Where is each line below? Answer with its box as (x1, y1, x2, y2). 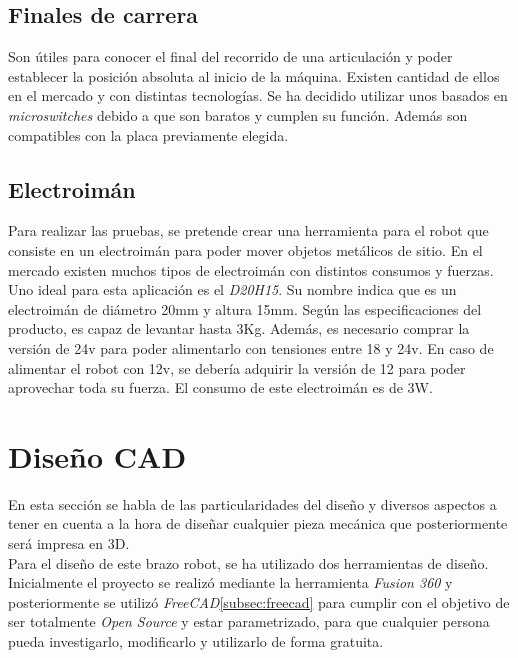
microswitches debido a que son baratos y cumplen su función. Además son (8, 104, 468, 125)
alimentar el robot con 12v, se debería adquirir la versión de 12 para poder (8, 357, 466, 378)
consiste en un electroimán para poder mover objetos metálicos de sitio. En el (8, 239, 483, 260)
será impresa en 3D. (8, 533, 130, 554)
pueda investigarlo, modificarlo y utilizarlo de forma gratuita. (8, 631, 384, 651)
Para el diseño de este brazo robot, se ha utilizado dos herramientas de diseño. (8, 552, 489, 573)
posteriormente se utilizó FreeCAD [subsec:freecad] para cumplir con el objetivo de (8, 591, 510, 612)
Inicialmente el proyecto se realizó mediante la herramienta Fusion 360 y (8, 572, 453, 593)
